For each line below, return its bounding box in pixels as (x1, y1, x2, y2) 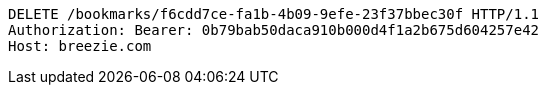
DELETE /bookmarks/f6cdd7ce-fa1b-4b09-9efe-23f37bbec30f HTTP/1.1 (8, 6, 540, 22)
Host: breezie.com (8, 38, 152, 54)
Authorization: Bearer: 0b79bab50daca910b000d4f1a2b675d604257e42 (8, 22, 540, 38)
